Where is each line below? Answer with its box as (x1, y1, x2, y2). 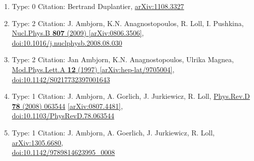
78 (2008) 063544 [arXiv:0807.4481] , (12, 100, 123, 111)
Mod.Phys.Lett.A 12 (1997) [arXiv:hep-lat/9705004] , (12, 64, 175, 74)
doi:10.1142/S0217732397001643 (12, 74, 110, 84)
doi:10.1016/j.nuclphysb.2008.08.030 (12, 37, 122, 48)
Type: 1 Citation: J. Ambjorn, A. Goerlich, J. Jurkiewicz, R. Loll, (12, 127, 215, 137)
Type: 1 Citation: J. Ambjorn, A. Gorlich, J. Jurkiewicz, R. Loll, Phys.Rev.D (12, 91, 250, 101)
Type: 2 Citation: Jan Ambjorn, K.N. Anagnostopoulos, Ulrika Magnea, (12, 54, 234, 65)
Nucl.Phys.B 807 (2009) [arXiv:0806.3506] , (12, 28, 144, 38)
